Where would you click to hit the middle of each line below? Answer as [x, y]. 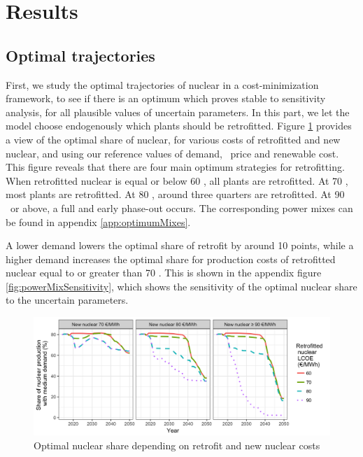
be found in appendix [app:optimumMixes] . [98, 222]
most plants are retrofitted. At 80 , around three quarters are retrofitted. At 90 [175, 194]
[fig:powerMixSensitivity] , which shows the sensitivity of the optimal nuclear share [181, 286]
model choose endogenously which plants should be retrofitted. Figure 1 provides [179, 126]
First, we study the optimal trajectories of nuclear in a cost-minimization [162, 84]
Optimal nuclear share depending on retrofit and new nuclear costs [177, 445]
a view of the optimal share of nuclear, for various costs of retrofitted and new [173, 139]
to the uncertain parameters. [67, 300]
